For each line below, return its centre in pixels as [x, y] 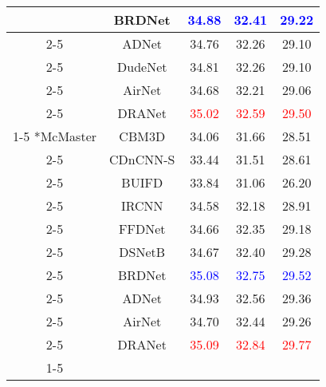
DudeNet [142, 67]
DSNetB [142, 252]
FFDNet [142, 229]
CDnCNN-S [142, 159]
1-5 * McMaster [55, 136]
